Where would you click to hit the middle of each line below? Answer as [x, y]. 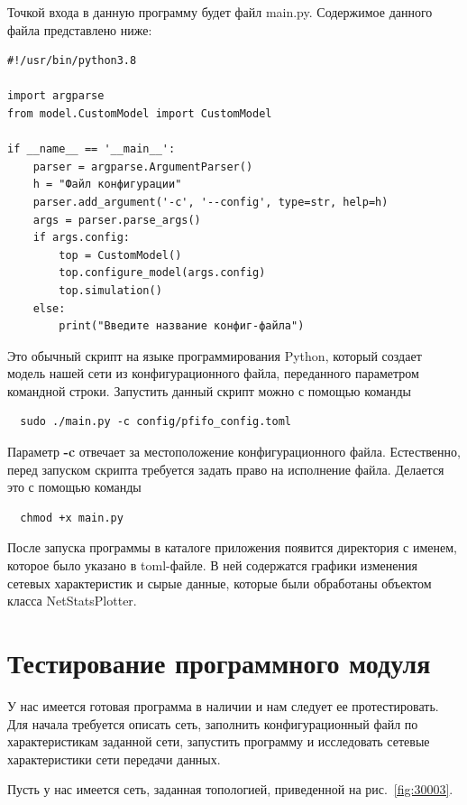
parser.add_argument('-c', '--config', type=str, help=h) [211, 202]
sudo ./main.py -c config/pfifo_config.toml [156, 422]
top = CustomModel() [120, 255]
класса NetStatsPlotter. [72, 601]
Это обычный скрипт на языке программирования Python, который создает [215, 355]
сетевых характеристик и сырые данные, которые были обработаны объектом [220, 583]
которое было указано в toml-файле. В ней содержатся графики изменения [212, 565]
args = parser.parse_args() [117, 220]
